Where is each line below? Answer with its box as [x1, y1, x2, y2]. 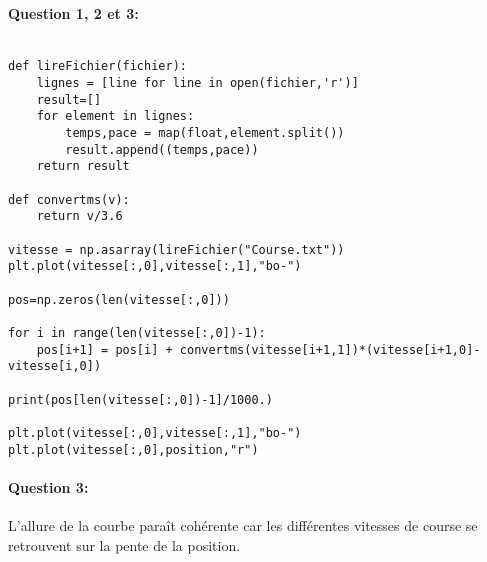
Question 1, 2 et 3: [8, 2, 139, 23]
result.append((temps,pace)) [65, 142, 259, 157]
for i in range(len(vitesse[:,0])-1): [8, 325, 266, 340]
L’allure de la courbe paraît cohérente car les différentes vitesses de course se [8, 515, 478, 535]
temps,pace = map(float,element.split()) [65, 126, 345, 141]
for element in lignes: [36, 109, 195, 124]
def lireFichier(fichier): [8, 59, 187, 74]
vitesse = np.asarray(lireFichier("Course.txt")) [8, 242, 345, 257]
